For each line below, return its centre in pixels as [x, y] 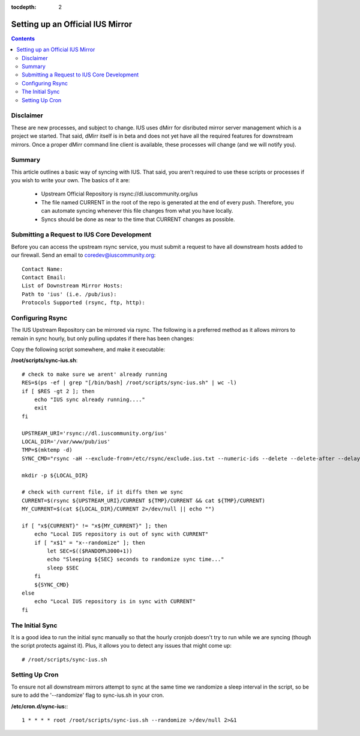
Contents [23, 38]
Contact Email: [44, 277]
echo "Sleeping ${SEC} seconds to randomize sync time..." [136, 560]
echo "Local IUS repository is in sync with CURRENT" [115, 602]
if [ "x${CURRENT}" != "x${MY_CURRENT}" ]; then [94, 526]
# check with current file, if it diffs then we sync [102, 492]
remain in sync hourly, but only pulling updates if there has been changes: [103, 338]
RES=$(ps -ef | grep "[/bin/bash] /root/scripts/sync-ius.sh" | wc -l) [129, 383]
